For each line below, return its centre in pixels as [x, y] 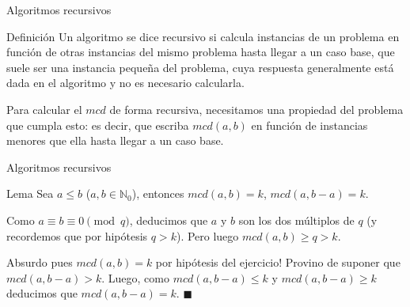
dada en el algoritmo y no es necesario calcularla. [125, 83]
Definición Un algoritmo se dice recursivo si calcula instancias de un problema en [203, 36]
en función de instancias [309, 125]
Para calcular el [44, 109]
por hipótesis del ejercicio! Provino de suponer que [278, 262]
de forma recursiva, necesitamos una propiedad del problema [256, 109]
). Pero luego [207, 235]
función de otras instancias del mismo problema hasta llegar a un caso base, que [201, 52]
